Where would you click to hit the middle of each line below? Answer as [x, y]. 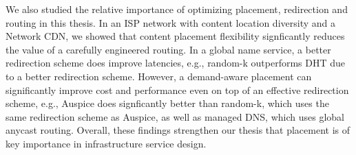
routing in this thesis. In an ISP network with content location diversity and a [170, 22]
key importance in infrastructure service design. [106, 143]
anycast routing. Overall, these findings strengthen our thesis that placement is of [178, 130]
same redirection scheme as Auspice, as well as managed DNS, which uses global [175, 116]
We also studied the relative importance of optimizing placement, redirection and [177, 9]
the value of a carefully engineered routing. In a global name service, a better [168, 49]
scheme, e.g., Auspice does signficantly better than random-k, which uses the [167, 103]
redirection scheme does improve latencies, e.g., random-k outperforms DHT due [176, 63]
